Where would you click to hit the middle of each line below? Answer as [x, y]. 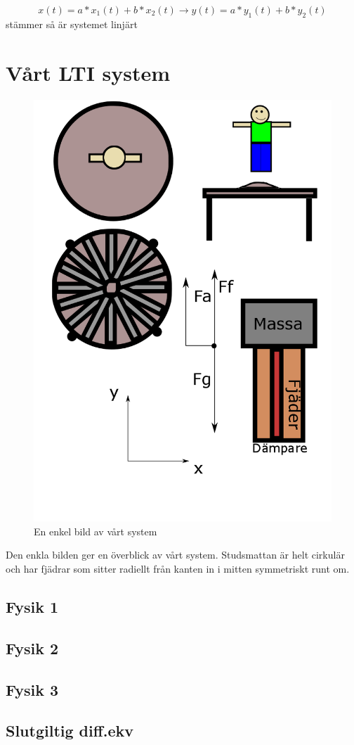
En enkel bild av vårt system [96, 531]
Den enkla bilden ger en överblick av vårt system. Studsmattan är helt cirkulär [175, 555]
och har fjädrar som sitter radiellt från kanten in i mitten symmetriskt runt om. [178, 568]
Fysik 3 [32, 689]
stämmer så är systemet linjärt [72, 24]
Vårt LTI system [88, 72]
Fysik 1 [32, 606]
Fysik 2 [32, 648]
